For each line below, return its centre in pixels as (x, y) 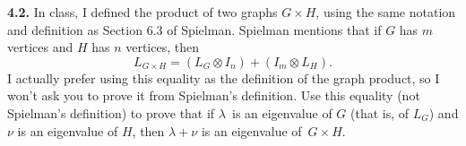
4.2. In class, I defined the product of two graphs (142, 12)
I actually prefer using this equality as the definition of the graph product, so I (224, 77)
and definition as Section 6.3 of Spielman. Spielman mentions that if (194, 29)
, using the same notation (386, 12)
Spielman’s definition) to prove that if (111, 112)
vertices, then (162, 47)
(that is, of (380, 112)
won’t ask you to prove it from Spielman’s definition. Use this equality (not (214, 95)
